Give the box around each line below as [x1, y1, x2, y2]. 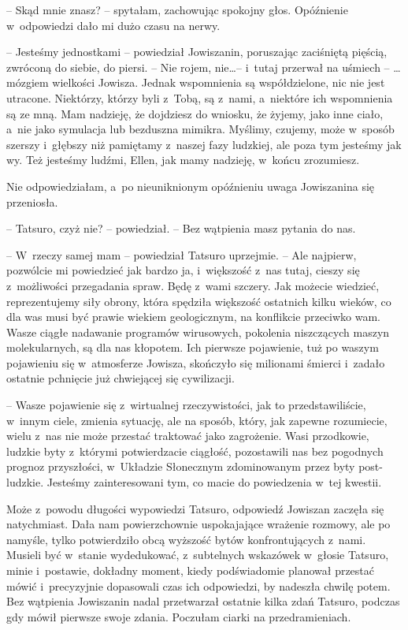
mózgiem [6, 74, 49, 91]
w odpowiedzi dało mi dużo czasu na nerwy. [6, 17, 221, 33]
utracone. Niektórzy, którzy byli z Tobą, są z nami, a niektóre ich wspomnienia [6, 89, 393, 106]
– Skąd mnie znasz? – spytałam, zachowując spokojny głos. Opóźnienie [6, 2, 348, 17]
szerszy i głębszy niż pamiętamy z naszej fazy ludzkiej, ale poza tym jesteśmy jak [6, 136, 402, 152]
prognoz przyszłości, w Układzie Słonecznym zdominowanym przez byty [6, 458, 355, 475]
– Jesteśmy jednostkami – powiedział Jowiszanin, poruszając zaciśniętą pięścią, [6, 43, 388, 60]
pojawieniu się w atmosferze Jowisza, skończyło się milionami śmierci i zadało [6, 354, 385, 371]
